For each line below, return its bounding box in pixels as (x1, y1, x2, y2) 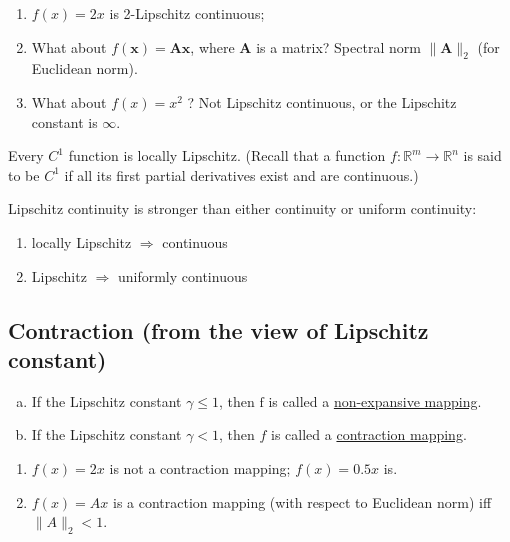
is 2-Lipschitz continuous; (109, 3, 265, 23)
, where (190, 36, 235, 57)
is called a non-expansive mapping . (268, 390, 482, 411)
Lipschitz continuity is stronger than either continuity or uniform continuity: (8, 198, 477, 219)
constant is (31, 111, 98, 132)
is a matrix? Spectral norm (256, 36, 421, 57)
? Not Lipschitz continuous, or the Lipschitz (187, 91, 457, 112)
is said (463, 145, 502, 166)
